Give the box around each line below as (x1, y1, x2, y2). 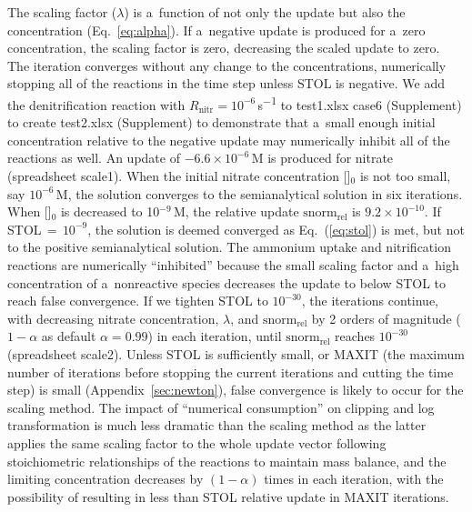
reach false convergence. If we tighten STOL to (7, 291, 268, 310)
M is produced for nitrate (251, 148, 394, 167)
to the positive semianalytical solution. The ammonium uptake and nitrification (7, 237, 451, 256)
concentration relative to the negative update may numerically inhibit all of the (7, 130, 450, 149)
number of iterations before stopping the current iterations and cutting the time (7, 362, 454, 381)
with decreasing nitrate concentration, (7, 308, 219, 327)
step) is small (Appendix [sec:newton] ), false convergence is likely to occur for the (7, 380, 464, 399)
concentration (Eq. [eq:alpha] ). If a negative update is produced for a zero (7, 20, 426, 39)
